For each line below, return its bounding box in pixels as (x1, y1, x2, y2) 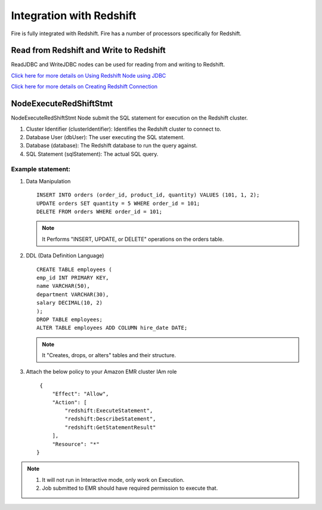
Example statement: (11, 165, 71, 173)
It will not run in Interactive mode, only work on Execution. (42, 476, 185, 483)
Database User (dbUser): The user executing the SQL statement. (26, 133, 185, 140)
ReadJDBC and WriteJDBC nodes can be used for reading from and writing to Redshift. (11, 61, 225, 68)
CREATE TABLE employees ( (36, 266, 113, 273)
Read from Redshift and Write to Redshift (11, 45, 166, 56)
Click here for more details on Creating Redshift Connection (11, 83, 158, 90)
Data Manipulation (26, 177, 71, 185)
